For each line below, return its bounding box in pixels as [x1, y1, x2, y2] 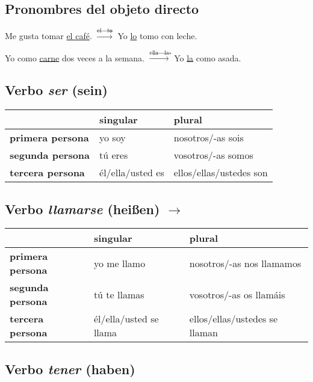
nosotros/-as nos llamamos [189, 256, 302, 270]
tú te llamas [93, 287, 144, 301]
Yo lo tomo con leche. [117, 29, 197, 42]
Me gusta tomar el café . [5, 29, 92, 42]
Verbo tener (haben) [5, 359, 135, 378]
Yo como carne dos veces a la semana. [5, 51, 145, 64]
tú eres [99, 148, 128, 162]
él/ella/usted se [93, 312, 159, 326]
